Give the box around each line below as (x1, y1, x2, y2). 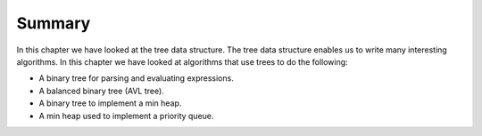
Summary (16, 13, 91, 33)
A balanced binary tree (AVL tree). (38, 85, 164, 96)
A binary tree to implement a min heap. (38, 98, 182, 108)
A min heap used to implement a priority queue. (38, 110, 214, 121)
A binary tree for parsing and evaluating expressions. (38, 73, 234, 84)
